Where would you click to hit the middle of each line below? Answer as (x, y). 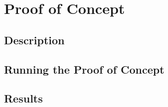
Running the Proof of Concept (84, 69)
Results (23, 98)
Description (34, 40)
